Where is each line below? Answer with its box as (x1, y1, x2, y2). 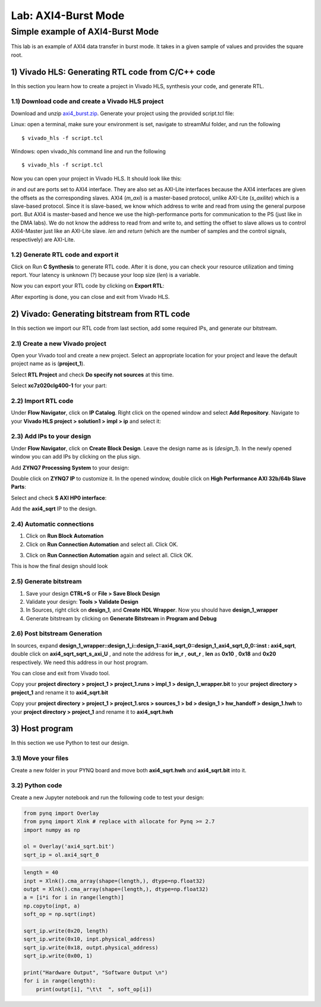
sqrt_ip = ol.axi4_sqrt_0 (23, 852, 99, 858)
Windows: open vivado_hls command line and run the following (11, 148, 166, 155)
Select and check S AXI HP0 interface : (11, 494, 107, 501)
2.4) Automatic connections (11, 520, 95, 528)
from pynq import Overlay (23, 810, 99, 816)
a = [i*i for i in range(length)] (23, 894, 124, 901)
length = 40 (23, 869, 59, 876)
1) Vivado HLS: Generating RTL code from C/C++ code (11, 67, 215, 77)
